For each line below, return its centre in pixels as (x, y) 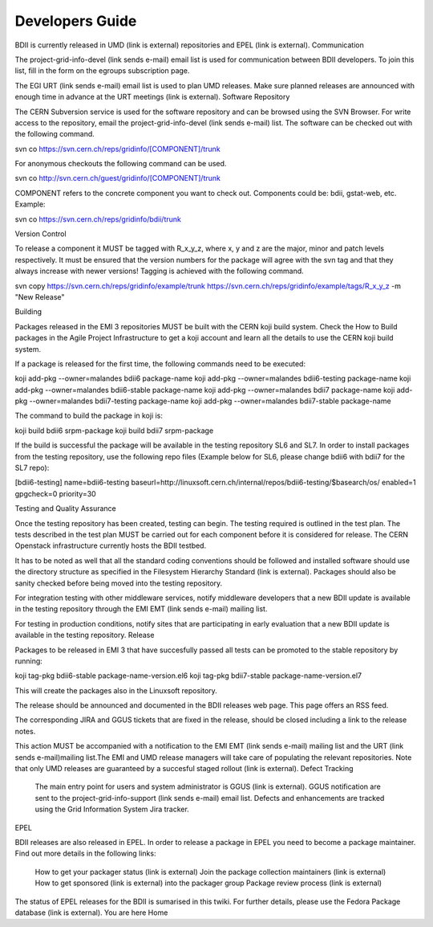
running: (29, 661)
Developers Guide (76, 21)
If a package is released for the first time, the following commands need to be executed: (160, 363)
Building (28, 312)
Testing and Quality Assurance (65, 508)
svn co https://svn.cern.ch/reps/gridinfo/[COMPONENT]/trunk (117, 149)
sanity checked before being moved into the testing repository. (119, 583)
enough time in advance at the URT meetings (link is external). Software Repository (152, 97)
